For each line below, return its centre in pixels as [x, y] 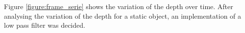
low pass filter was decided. [45, 25]
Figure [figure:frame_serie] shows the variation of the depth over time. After [119, 6]
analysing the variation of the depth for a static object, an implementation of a [123, 16]
